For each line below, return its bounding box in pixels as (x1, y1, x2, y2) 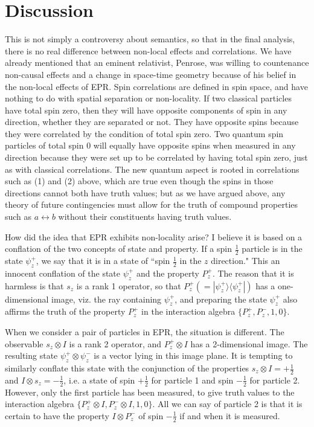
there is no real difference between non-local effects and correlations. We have (5, 44, 292, 57)
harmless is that (5, 279, 64, 292)
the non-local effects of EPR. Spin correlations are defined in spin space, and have (5, 80, 308, 92)
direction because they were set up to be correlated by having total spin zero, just (5, 151, 308, 164)
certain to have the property (5, 409, 109, 422)
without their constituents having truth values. (58, 210, 232, 223)
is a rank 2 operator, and (69, 337, 162, 350)
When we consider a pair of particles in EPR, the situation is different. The (5, 326, 284, 338)
